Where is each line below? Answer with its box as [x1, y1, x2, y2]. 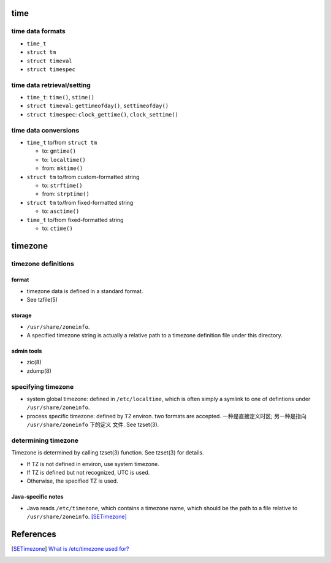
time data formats [11, 27, 66, 36]
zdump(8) [26, 367, 52, 374]
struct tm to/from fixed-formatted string [26, 199, 134, 206]
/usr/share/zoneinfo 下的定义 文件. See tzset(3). [26, 421, 159, 429]
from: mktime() [42, 164, 83, 172]
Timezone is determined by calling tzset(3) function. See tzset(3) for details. [11, 449, 205, 456]
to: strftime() [42, 182, 83, 189]
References [11, 529, 56, 540]
